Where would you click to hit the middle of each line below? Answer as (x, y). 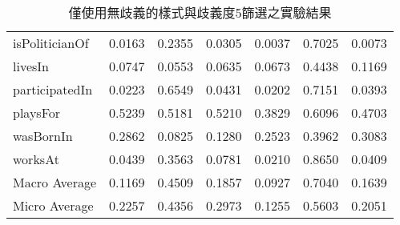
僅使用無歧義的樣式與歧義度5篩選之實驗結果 (200, 12)
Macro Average (55, 182)
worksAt (36, 159)
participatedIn (53, 89)
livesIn (31, 66)
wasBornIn (43, 136)
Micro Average (53, 205)
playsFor (37, 112)
